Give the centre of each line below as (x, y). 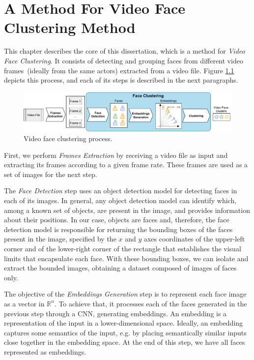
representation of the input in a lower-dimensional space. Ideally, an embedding (124, 323)
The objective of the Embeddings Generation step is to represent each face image (125, 294)
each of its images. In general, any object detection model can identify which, (120, 200)
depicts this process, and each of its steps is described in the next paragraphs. (121, 80)
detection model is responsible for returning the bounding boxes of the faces (118, 229)
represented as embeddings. (45, 351)
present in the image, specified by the (60, 239)
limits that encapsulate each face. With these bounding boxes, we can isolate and (126, 258)
